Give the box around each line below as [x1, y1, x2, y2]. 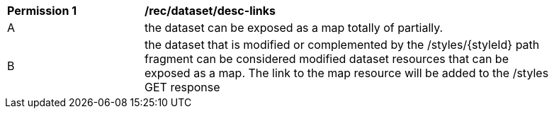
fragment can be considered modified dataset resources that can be [145, 52, 509, 66]
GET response [145, 80, 220, 94]
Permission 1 [7, 4, 77, 18]
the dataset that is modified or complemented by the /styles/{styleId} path [145, 38, 540, 52]
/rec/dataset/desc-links [145, 4, 276, 18]
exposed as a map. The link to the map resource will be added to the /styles [145, 66, 549, 80]
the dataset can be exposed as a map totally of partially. [145, 21, 443, 35]
